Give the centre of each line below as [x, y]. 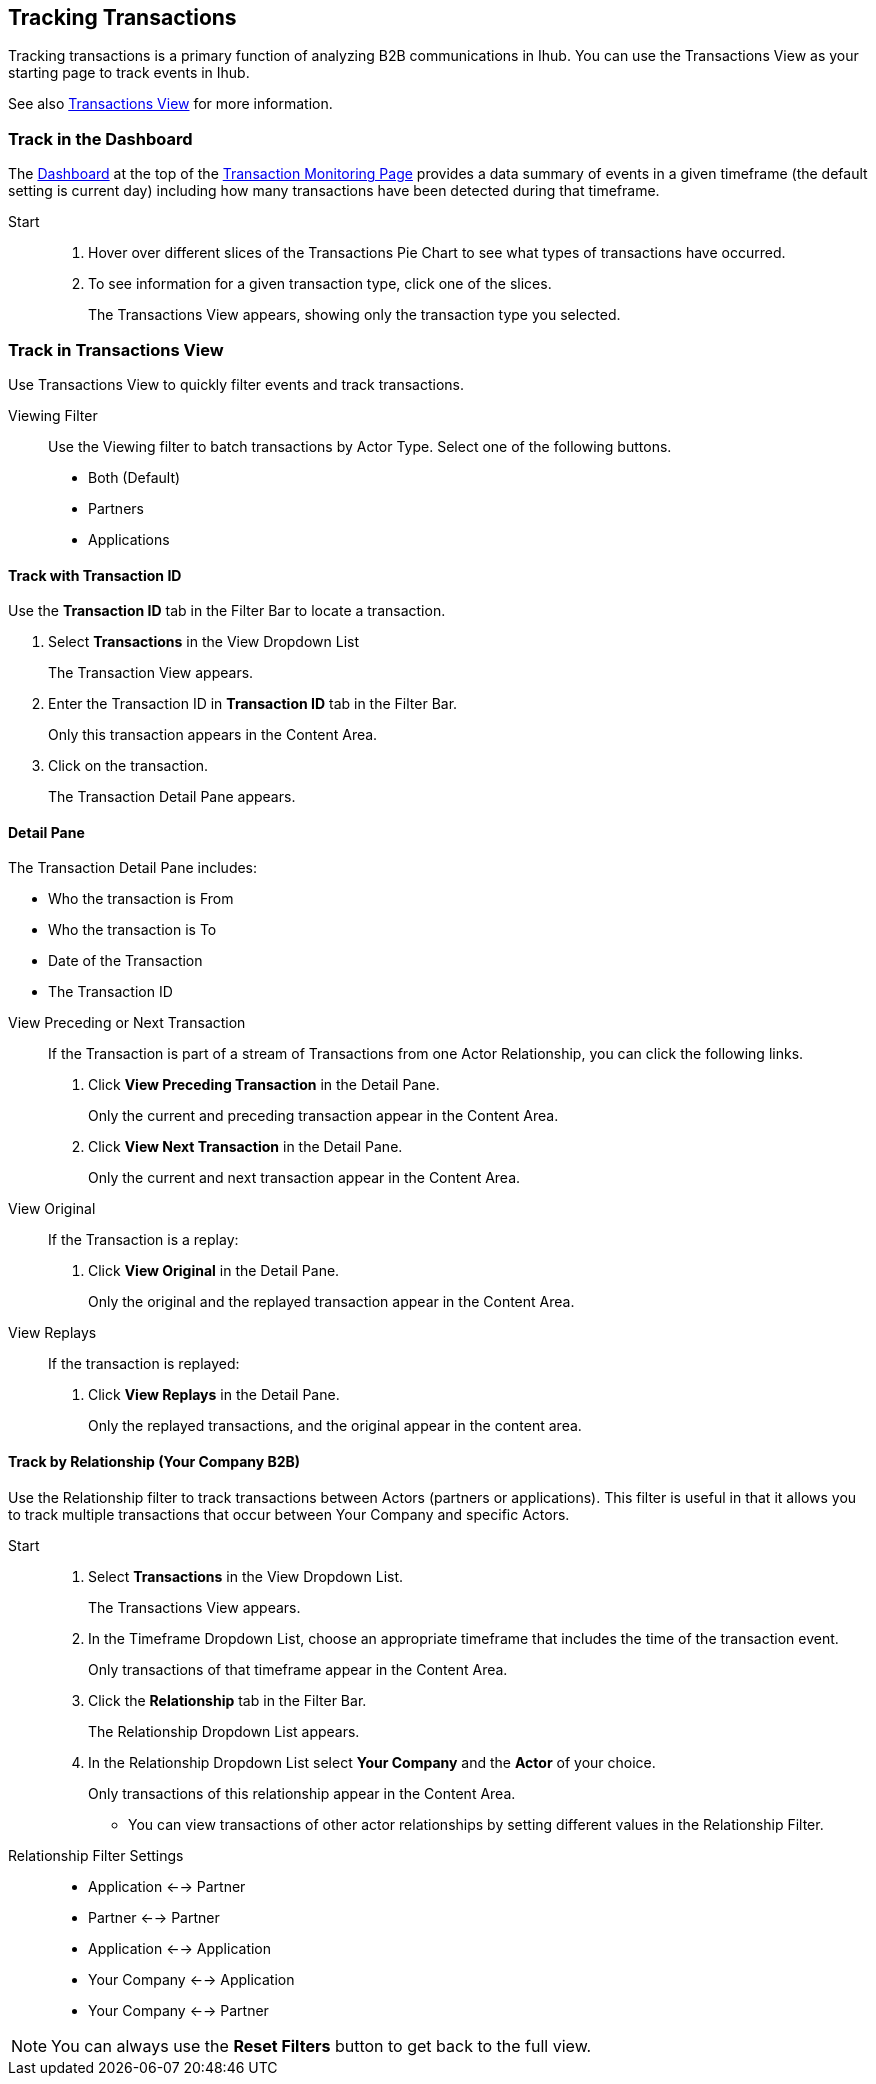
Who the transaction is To [132, 930]
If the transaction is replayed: [144, 1364]
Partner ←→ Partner [154, 1917]
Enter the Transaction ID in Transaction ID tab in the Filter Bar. [253, 704]
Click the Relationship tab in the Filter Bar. [227, 1700]
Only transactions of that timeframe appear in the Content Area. [298, 1669]
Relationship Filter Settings [96, 1855]
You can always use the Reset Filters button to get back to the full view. [321, 2045]
